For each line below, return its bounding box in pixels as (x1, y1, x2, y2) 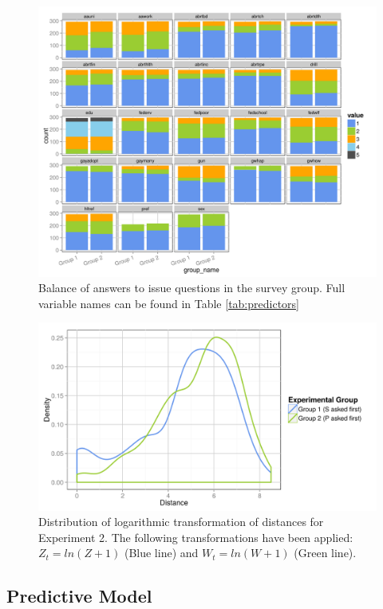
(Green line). (294, 544, 357, 561)
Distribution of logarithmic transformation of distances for (38, 513, 324, 530)
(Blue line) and (124, 544, 199, 561)
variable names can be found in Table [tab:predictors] (38, 295, 299, 311)
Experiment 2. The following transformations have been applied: (38, 528, 353, 545)
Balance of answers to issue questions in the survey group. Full (38, 279, 345, 296)
